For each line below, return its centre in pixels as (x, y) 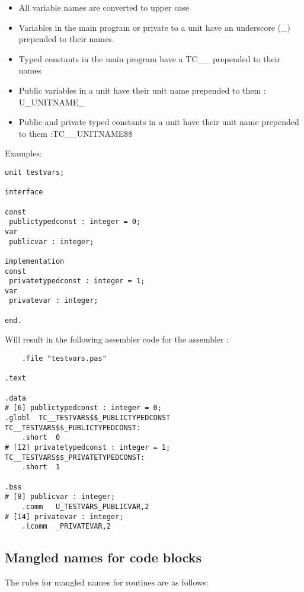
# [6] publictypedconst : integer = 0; (83, 408)
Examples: (23, 153)
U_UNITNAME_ (52, 102)
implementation (35, 261)
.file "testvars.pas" (64, 359)
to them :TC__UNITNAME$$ (76, 133)
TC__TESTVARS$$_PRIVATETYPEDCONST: (75, 457)
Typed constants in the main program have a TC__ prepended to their (150, 58)
